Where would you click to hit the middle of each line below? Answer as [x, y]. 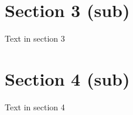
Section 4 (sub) [67, 78]
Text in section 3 [35, 38]
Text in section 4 [35, 106]
